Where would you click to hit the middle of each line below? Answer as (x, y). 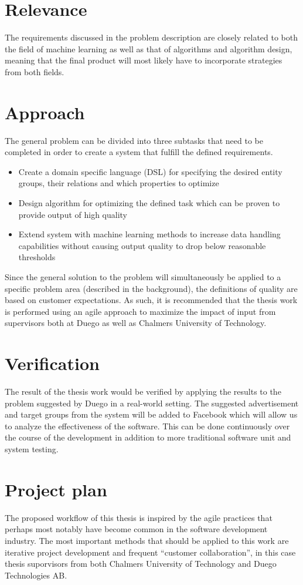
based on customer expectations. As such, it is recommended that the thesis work (151, 300)
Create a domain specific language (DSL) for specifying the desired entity (150, 171)
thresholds (37, 257)
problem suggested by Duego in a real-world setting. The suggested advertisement (152, 403)
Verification (52, 363)
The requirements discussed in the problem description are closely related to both (151, 37)
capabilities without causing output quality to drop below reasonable (142, 245)
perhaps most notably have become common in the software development (136, 529)
